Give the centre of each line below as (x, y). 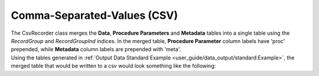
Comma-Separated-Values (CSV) (95, 15)
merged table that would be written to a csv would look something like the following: (113, 66)
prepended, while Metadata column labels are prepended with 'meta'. (96, 49)
